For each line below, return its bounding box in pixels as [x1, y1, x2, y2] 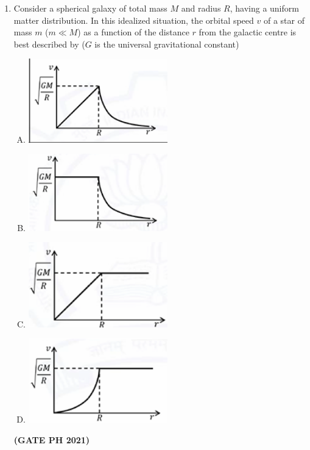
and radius [181, 2, 221, 14]
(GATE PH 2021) [13, 433, 90, 446]
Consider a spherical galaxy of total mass [13, 2, 167, 14]
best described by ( [13, 37, 85, 50]
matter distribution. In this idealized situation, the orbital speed [13, 13, 254, 26]
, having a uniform [230, 2, 299, 14]
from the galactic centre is [199, 26, 297, 38]
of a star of [263, 13, 305, 26]
